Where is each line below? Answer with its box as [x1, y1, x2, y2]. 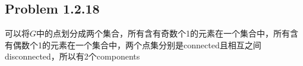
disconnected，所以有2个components [5, 50, 140, 62]
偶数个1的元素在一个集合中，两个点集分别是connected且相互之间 [12, 38, 261, 51]
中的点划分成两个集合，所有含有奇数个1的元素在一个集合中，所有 [36, 27, 291, 39]
